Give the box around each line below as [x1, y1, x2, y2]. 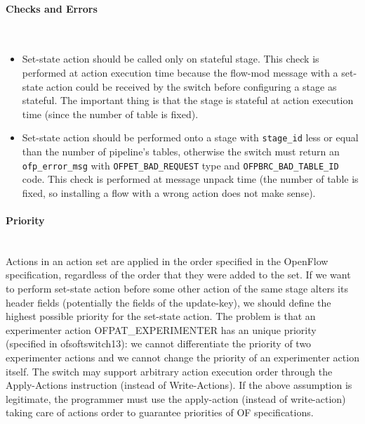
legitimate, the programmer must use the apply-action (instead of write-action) [6, 391, 346, 406]
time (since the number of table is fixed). [22, 106, 199, 121]
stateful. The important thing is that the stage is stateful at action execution [22, 93, 354, 108]
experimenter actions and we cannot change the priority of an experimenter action [6, 350, 359, 364]
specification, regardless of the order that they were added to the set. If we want [6, 267, 351, 282]
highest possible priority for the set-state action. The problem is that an [6, 309, 316, 323]
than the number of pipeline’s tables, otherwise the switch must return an [22, 144, 340, 159]
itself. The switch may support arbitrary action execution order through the [6, 364, 333, 378]
